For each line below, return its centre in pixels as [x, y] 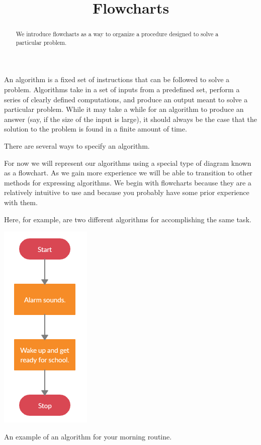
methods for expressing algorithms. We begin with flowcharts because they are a [128, 182]
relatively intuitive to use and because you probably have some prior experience [127, 192]
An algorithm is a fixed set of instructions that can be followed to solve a [117, 79]
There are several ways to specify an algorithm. [77, 146]
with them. [21, 202]
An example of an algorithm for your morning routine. [88, 436]
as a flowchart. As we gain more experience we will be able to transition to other [128, 173]
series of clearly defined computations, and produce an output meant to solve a [126, 99]
